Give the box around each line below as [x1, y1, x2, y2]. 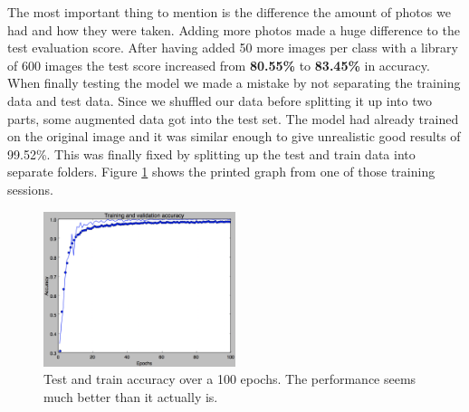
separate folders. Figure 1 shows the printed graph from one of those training [7, 162, 435, 181]
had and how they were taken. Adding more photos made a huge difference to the [7, 20, 460, 39]
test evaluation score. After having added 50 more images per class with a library [7, 38, 458, 57]
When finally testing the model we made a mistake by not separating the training [7, 73, 461, 92]
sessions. [7, 179, 53, 198]
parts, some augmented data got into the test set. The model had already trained [7, 109, 459, 128]
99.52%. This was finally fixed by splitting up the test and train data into [7, 144, 416, 163]
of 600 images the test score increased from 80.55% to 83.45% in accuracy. [7, 55, 430, 74]
